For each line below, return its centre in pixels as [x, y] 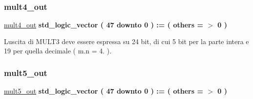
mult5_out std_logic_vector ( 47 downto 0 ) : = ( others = [104, 91]
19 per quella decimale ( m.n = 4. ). [58, 51]
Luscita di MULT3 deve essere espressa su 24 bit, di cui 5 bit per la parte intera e [126, 41]
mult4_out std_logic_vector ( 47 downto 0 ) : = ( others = [104, 25]
